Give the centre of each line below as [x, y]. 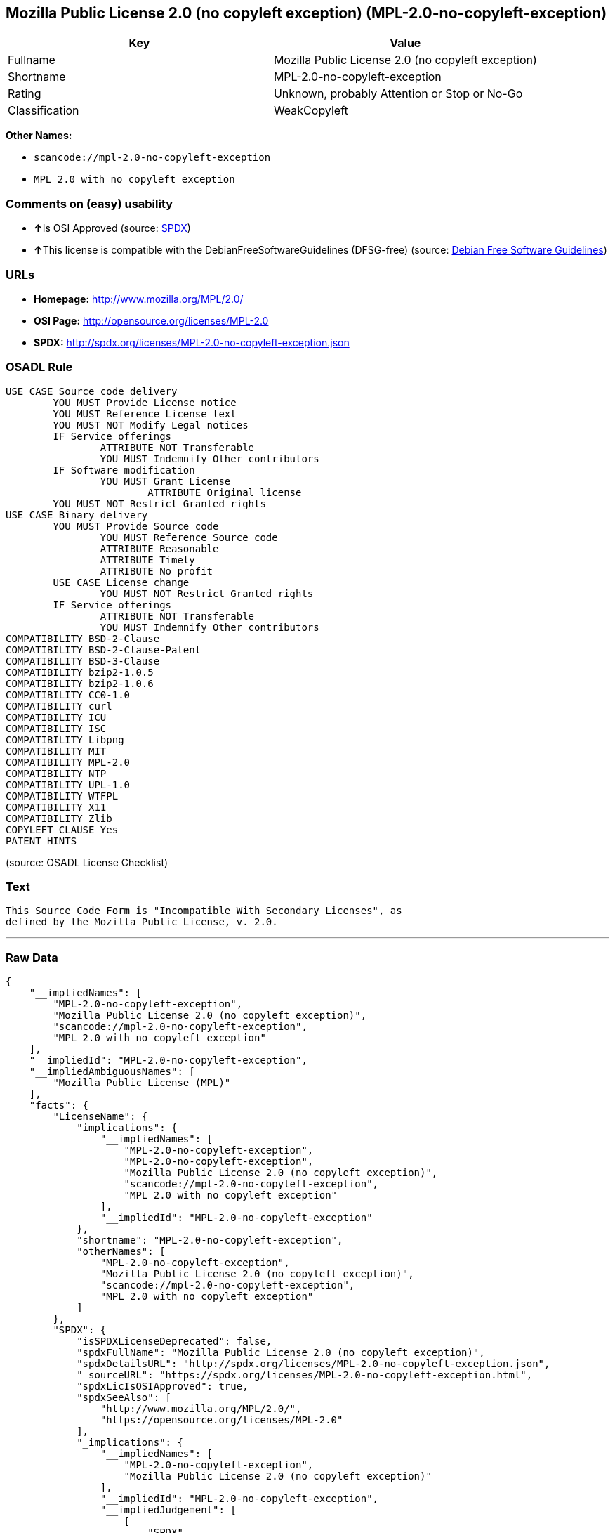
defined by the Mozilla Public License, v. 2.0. [142, 922]
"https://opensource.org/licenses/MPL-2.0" [221, 1420]
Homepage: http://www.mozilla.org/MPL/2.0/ [139, 299]
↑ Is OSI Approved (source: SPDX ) [112, 228]
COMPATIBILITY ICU [56, 717]
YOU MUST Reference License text [145, 413]
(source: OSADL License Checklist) [87, 862]
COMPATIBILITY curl [59, 706]
